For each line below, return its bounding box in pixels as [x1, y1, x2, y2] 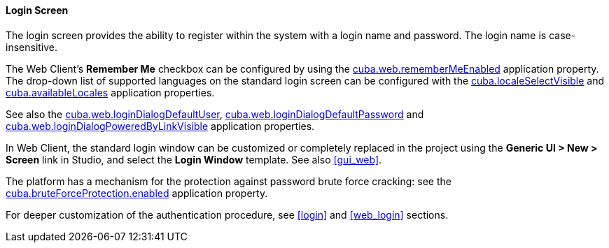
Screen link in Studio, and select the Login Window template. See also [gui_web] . [6, 153, 382, 166]
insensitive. [6, 41, 58, 53]
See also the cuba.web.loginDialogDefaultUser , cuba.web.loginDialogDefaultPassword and [6, 108, 424, 120]
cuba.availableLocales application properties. [6, 86, 215, 99]
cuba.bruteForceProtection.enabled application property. [6, 187, 268, 199]
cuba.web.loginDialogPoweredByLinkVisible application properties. [6, 119, 315, 132]
